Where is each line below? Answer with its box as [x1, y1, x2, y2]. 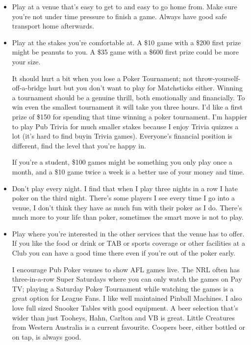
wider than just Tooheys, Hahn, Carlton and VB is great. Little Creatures [12, 312, 235, 322]
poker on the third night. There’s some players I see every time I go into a [12, 193, 235, 203]
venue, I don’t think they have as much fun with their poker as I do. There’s [12, 202, 242, 212]
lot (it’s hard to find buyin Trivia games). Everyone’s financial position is [12, 131, 232, 141]
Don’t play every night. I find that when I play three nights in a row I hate [12, 183, 238, 193]
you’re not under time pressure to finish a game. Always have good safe [12, 11, 227, 21]
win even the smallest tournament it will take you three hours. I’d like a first [12, 102, 243, 112]
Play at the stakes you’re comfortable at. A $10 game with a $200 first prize [12, 37, 241, 47]
